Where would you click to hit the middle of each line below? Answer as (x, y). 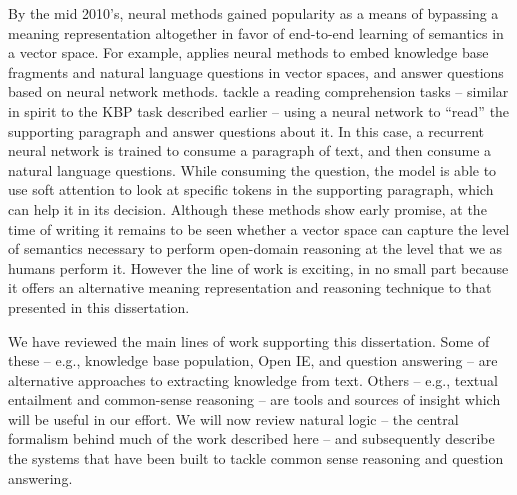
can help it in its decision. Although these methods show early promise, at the (247, 208)
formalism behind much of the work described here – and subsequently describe (251, 438)
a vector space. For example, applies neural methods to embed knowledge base (248, 52)
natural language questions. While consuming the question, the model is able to (252, 169)
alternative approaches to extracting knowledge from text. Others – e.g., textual (253, 379)
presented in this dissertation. (99, 306)
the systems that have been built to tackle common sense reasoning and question (256, 458)
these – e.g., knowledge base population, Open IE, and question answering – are (253, 360)
